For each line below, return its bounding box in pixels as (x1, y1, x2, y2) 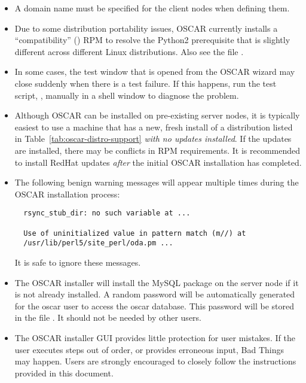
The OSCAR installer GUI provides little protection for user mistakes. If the (14, 331, 295, 344)
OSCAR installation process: (14, 187, 120, 200)
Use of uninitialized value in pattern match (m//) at (23, 229, 246, 238)
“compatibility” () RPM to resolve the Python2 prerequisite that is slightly (14, 34, 290, 46)
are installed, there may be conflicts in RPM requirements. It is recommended (14, 144, 301, 156)
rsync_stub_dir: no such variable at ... (23, 209, 191, 218)
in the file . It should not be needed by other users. (14, 311, 201, 324)
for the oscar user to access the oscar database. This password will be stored (14, 299, 295, 312)
